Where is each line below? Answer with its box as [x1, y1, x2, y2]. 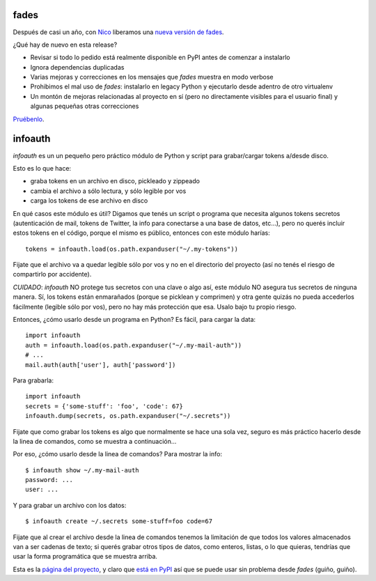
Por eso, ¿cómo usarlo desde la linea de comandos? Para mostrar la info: [13, 450, 223, 458]
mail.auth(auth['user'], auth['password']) [25, 361, 176, 369]
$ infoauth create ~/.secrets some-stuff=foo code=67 [25, 518, 212, 525]
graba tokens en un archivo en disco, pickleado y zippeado [30, 177, 200, 185]
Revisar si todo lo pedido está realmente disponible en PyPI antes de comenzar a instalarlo [30, 53, 290, 62]
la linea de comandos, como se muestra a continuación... [13, 437, 177, 445]
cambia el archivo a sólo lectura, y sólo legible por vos [30, 187, 187, 195]
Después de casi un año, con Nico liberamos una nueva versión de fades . [13, 28, 224, 36]
